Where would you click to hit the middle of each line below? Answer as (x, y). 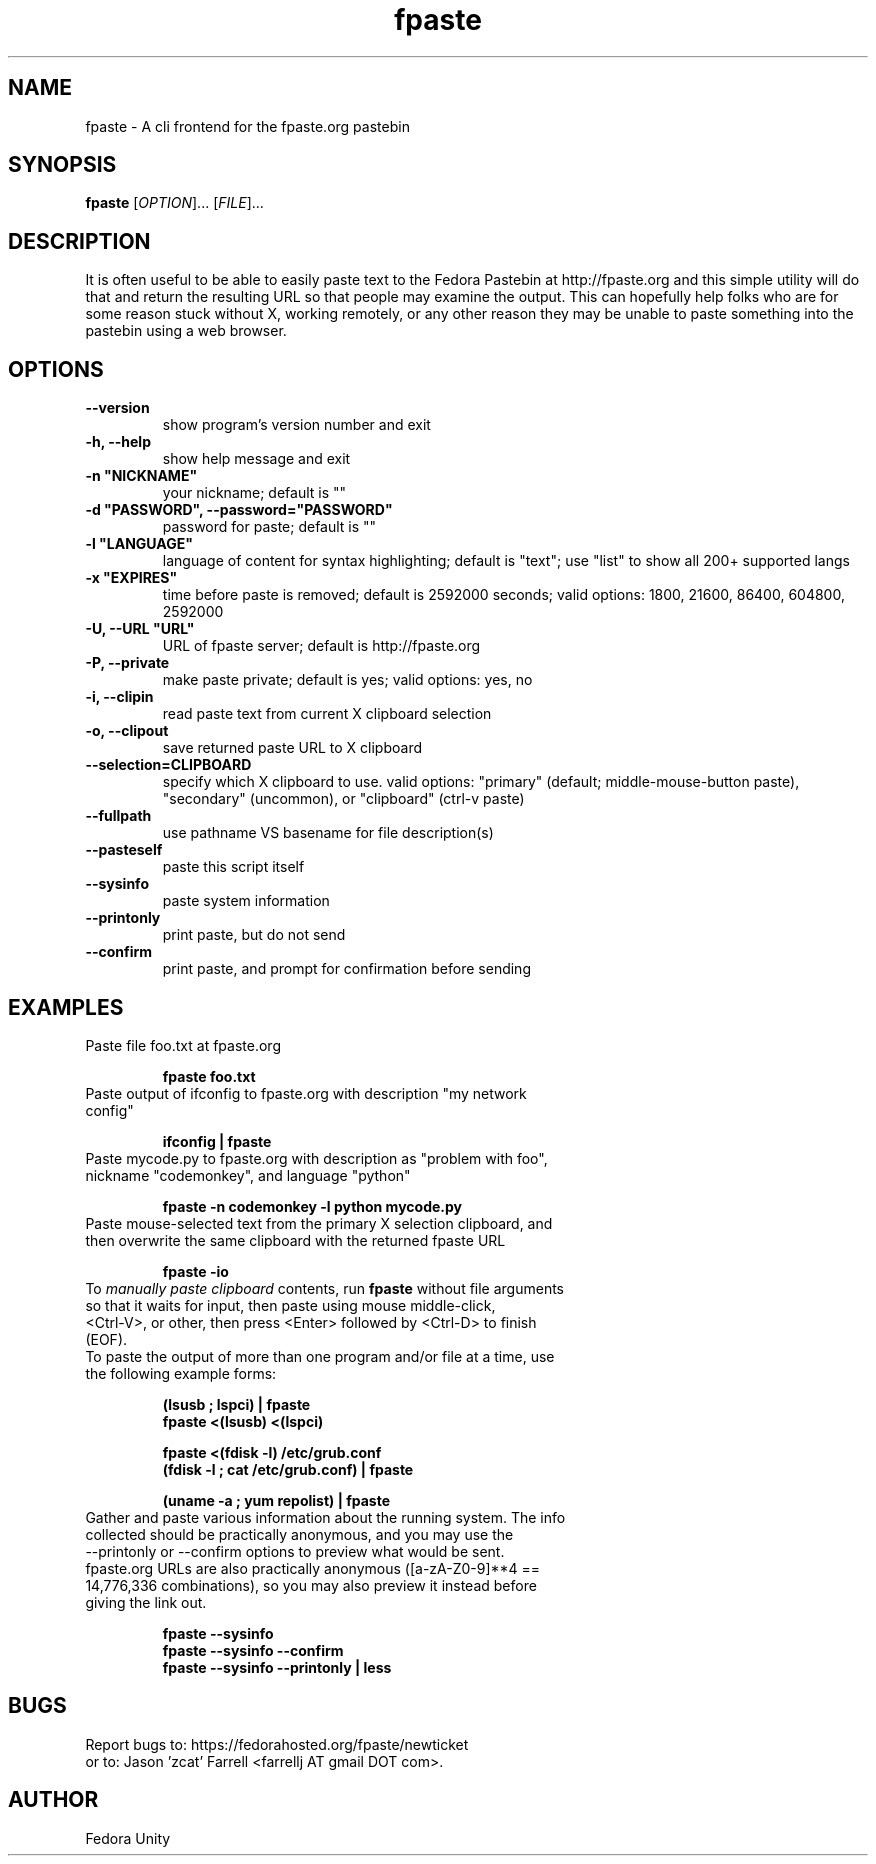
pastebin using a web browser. (186, 331)
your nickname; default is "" (254, 493)
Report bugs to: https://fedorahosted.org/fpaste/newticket (277, 1744)
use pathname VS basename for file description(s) (328, 833)
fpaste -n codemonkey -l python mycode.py (312, 1206)
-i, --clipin (119, 697)
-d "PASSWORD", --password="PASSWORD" (239, 510)
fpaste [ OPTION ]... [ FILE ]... (174, 203)
